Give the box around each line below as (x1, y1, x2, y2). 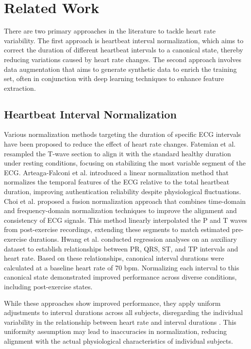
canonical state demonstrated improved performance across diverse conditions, (4, 272, 237, 282)
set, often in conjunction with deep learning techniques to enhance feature (4, 73, 224, 83)
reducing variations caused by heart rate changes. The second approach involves (4, 54, 242, 64)
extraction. (4, 83, 36, 93)
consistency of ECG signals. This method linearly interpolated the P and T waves (4, 215, 248, 225)
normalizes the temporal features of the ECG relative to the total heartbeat (4, 177, 230, 187)
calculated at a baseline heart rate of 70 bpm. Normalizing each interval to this (4, 262, 239, 272)
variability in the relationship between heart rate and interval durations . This (4, 316, 236, 327)
